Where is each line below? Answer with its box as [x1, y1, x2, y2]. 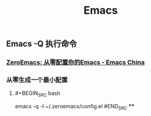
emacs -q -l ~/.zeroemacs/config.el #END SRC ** [14, 103, 135, 111]
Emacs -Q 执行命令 [6, 39, 77, 49]
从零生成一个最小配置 [6, 76, 68, 84]
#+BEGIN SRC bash [14, 90, 61, 99]
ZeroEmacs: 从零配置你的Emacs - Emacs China [6, 58, 145, 66]
